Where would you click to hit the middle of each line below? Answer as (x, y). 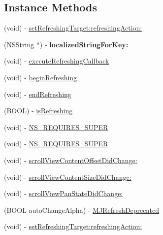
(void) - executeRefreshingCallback (57, 61)
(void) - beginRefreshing (41, 77)
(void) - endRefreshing (38, 94)
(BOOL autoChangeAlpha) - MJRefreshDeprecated (81, 210)
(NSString (19, 44)
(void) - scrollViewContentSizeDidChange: (68, 177)
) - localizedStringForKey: (84, 44)
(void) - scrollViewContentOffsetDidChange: (71, 160)
